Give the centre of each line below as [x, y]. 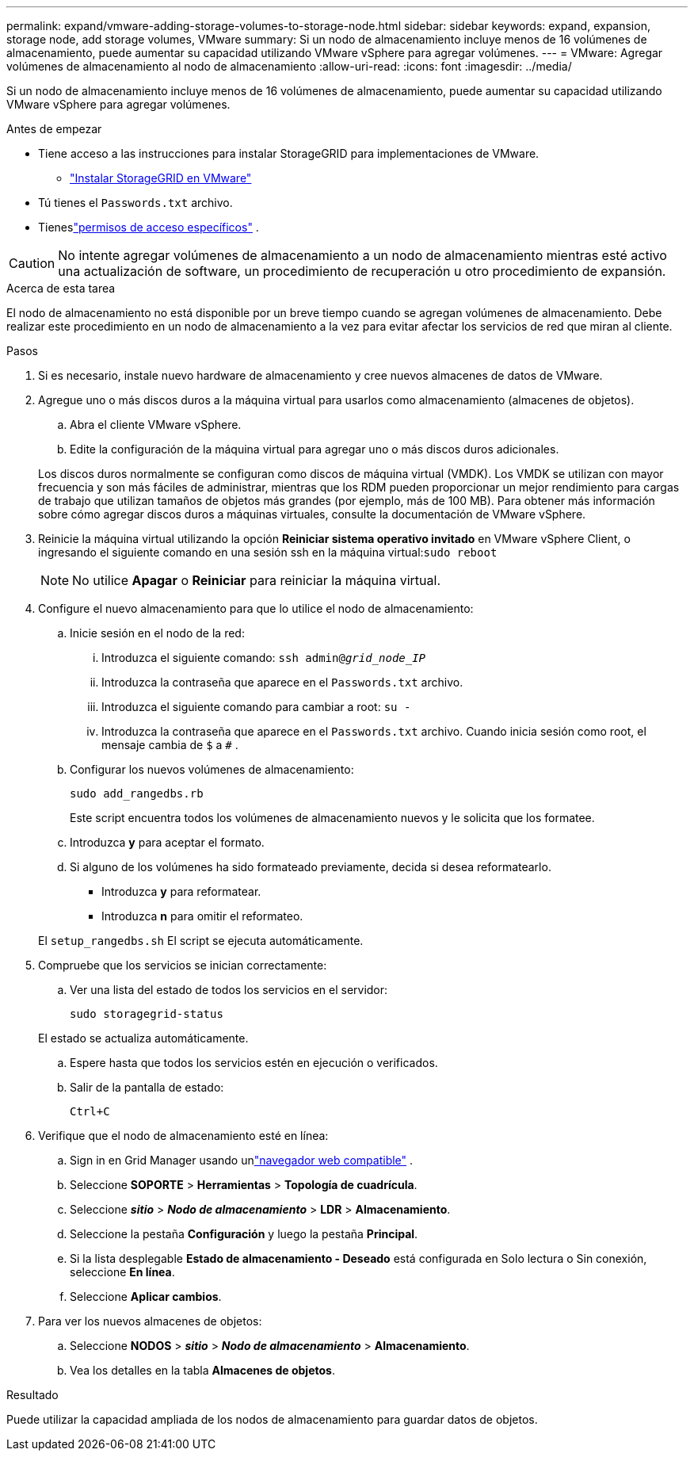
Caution [32, 263]
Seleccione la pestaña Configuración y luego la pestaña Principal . [244, 1234]
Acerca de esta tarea [61, 288]
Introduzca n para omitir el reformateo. [202, 916]
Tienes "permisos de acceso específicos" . [149, 227]
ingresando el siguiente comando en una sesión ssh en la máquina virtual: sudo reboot [268, 552]
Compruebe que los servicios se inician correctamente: [183, 965]
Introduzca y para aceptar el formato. [167, 842]
